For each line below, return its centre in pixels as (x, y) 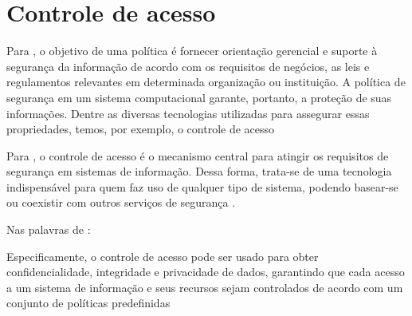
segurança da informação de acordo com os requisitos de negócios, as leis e (188, 66)
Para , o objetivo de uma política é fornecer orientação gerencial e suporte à (192, 51)
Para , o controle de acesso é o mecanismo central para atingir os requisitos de (198, 155)
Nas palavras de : (49, 229)
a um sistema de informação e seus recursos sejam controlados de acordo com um (205, 287)
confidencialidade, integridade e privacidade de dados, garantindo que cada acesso (206, 272)
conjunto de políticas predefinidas (88, 303)
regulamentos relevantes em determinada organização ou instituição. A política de (206, 82)
